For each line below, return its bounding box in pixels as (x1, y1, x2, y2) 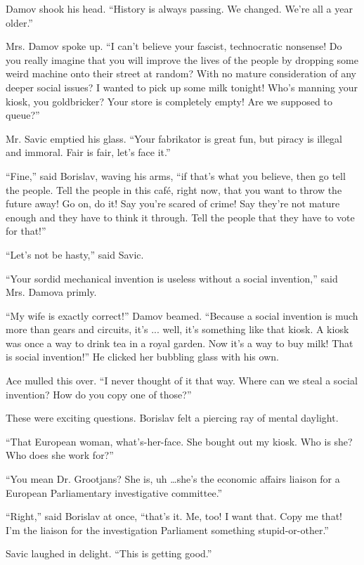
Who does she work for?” (6, 448, 114, 462)
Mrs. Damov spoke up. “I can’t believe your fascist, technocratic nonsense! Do (6, 39, 342, 53)
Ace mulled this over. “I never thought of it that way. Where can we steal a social (6, 373, 358, 388)
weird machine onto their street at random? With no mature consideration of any (6, 66, 356, 81)
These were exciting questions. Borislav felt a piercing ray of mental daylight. (6, 410, 339, 425)
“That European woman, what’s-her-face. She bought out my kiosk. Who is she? (6, 434, 353, 448)
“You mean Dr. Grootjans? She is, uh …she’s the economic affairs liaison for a (6, 472, 340, 486)
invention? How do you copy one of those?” (6, 387, 192, 401)
